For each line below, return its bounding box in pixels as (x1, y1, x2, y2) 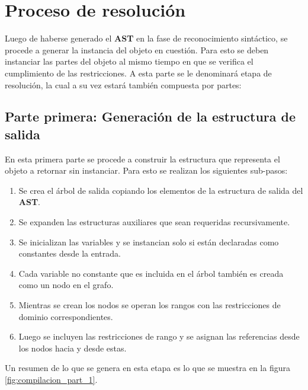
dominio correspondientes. (18, 310, 113, 322)
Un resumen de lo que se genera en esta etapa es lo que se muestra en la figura (5, 362, 290, 374)
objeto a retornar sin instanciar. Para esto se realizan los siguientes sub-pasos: (5, 164, 288, 177)
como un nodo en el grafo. (18, 279, 114, 291)
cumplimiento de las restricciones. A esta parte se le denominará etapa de (5, 66, 272, 79)
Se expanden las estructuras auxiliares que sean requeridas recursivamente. (18, 216, 290, 228)
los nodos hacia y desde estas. (18, 341, 127, 354)
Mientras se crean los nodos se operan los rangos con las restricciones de (18, 299, 281, 311)
